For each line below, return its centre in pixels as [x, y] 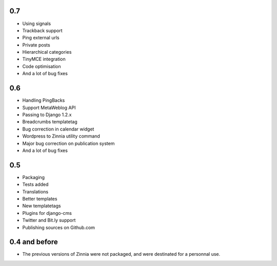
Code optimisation [42, 66]
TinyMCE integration [44, 59]
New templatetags [42, 206]
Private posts [36, 45]
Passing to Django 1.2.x [47, 115]
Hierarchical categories [47, 52]
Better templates [40, 198]
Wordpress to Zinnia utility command [61, 136]
